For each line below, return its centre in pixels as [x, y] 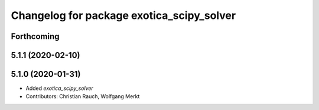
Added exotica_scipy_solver [60, 88]
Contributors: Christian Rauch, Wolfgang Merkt [83, 96]
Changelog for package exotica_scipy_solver [123, 15]
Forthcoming [35, 36]
